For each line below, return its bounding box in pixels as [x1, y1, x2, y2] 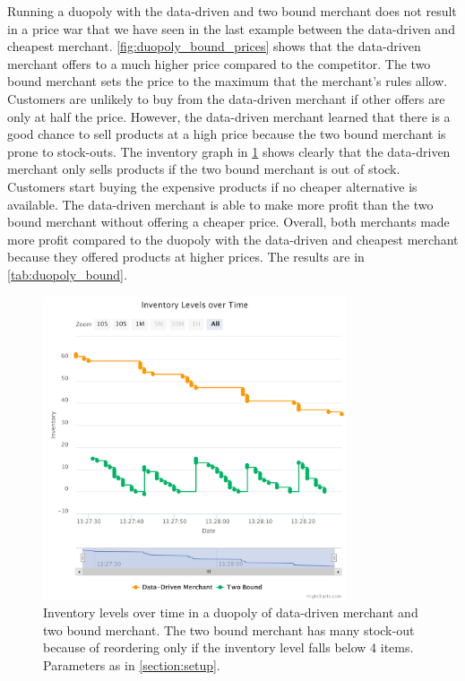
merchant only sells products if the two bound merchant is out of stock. [7, 159, 400, 178]
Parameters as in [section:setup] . [43, 656, 220, 675]
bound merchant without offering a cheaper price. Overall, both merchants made [7, 212, 450, 231]
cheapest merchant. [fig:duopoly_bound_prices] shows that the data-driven [7, 37, 421, 56]
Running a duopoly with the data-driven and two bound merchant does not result [7, 2, 457, 20]
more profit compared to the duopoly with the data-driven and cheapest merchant [7, 229, 459, 248]
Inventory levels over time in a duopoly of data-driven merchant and [43, 603, 418, 622]
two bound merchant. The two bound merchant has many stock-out [43, 620, 415, 639]
